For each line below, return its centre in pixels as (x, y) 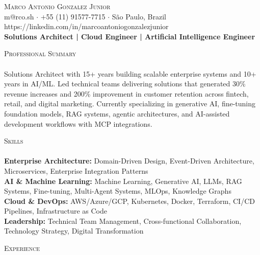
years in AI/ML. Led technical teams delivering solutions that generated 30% (125, 84)
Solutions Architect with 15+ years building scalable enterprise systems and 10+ (130, 73)
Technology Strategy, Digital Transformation (74, 231)
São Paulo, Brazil (139, 16)
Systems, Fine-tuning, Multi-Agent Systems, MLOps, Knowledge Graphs (118, 191)
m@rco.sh (19, 16)
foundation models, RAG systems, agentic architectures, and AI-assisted (117, 113)
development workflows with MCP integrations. (78, 123)
